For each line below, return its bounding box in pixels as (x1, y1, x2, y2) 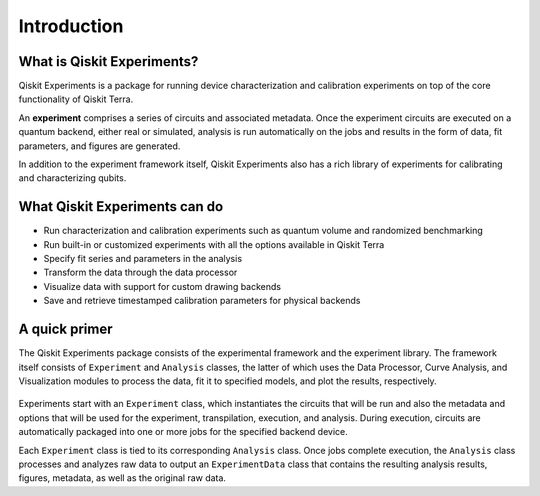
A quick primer (18, 321, 113, 338)
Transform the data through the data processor (43, 266, 238, 279)
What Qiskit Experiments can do (18, 198, 224, 215)
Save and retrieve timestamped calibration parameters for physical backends (43, 295, 361, 307)
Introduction (18, 15, 124, 37)
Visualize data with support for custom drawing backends (43, 280, 282, 292)
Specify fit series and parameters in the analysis (43, 253, 243, 265)
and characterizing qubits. (18, 172, 127, 184)
